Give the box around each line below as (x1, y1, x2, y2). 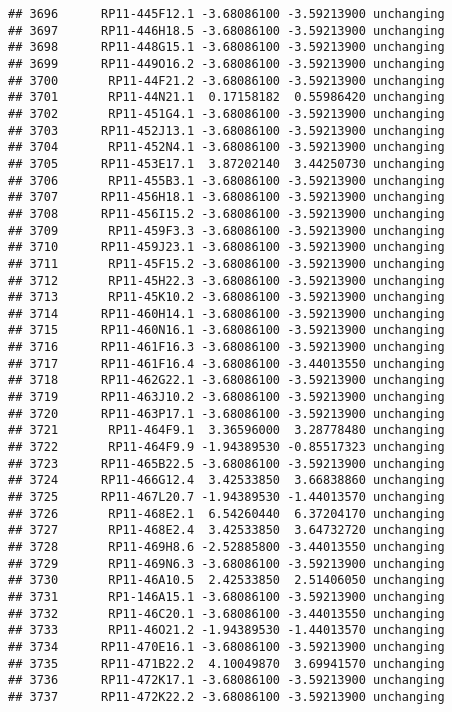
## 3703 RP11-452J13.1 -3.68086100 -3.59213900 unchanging (8, 123, 445, 138)
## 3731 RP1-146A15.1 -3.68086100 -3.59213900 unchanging (8, 589, 445, 604)
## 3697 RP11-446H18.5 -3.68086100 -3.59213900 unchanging (8, 23, 445, 38)
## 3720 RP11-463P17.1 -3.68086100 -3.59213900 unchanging (8, 406, 445, 421)
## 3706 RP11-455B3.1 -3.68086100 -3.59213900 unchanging (8, 173, 445, 188)
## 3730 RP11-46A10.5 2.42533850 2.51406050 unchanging (8, 573, 445, 588)
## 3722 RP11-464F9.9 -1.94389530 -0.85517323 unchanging (8, 440, 445, 455)
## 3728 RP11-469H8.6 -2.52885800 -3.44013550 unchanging (8, 540, 445, 554)
